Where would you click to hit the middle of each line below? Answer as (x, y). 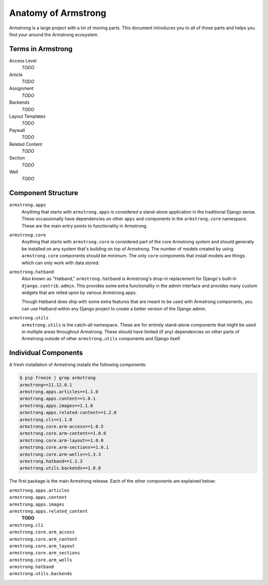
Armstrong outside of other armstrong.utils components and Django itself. (101, 339)
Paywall (17, 130)
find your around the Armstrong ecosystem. (54, 34)
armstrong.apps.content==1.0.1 (58, 399)
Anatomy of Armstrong (58, 13)
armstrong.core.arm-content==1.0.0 (63, 434)
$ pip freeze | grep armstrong (58, 378)
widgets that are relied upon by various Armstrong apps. (79, 292)
